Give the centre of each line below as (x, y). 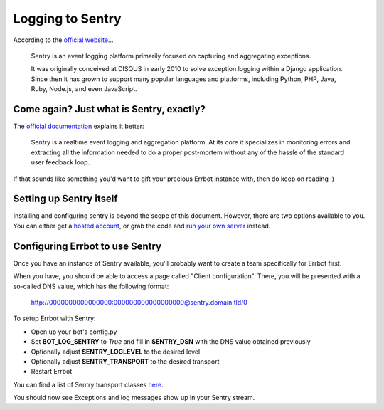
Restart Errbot (52, 372)
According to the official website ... (63, 40)
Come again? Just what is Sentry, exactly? (110, 109)
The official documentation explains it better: (79, 126)
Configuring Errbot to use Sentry (87, 246)
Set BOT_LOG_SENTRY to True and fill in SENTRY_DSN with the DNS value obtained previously (171, 342)
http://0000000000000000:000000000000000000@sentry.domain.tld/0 (139, 302)
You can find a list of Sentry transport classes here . (88, 384)
